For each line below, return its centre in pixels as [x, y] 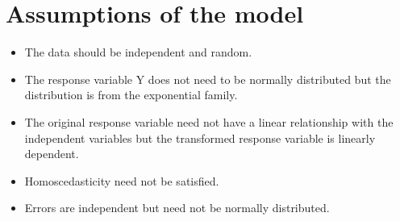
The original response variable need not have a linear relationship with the [209, 121]
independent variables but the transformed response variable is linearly [200, 138]
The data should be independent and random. [138, 52]
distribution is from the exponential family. [131, 95]
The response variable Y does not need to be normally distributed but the [208, 79]
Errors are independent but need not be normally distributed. [177, 208]
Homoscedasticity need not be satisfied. [122, 180]
